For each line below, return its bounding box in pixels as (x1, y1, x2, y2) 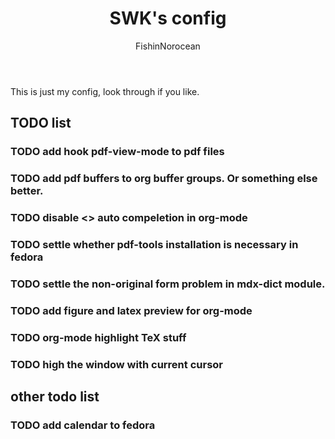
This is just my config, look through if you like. (10, 85, 200, 97)
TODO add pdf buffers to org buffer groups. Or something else (10, 172, 318, 186)
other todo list (10, 388, 100, 406)
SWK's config (109, 7, 227, 30)
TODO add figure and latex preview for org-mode (10, 303, 253, 317)
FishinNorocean (135, 40, 201, 52)
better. (10, 184, 44, 198)
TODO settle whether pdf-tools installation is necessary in (10, 238, 299, 252)
